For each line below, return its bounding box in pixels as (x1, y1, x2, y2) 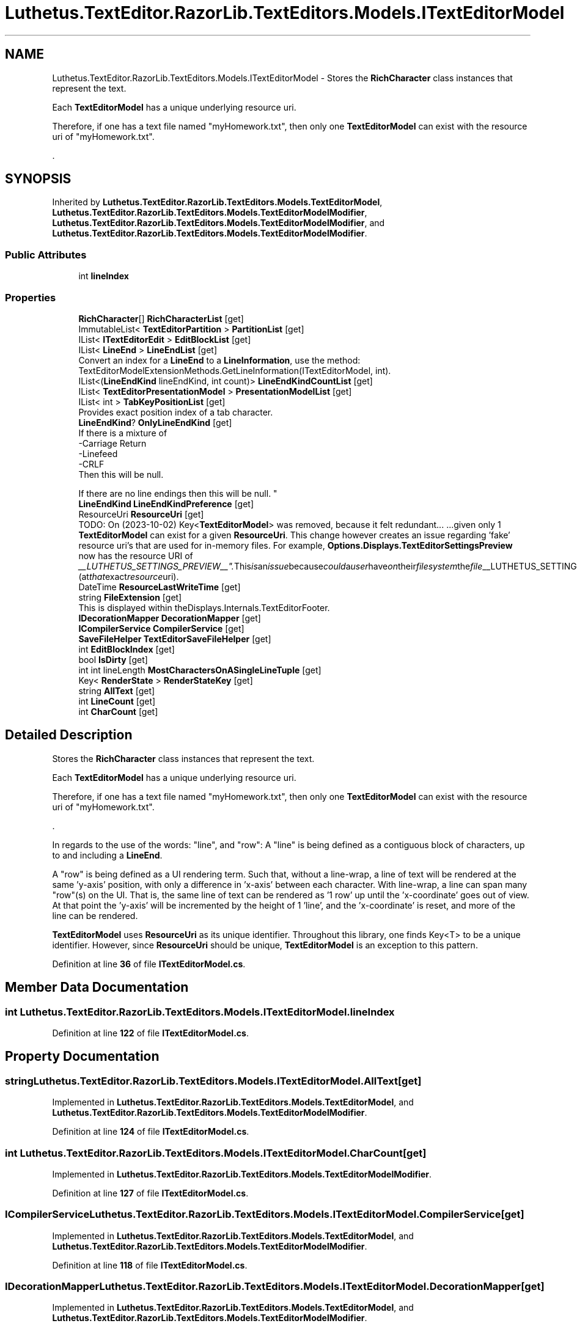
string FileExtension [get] (78, 592, 182, 603)
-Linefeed (78, 448, 118, 459)
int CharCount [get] (78, 706, 158, 717)
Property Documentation (5, 1049, 160, 1064)
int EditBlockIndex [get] (78, 643, 175, 654)
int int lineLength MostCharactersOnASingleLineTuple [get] (78, 664, 322, 675)
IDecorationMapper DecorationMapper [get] (78, 612, 261, 623)
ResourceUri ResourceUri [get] (78, 508, 204, 519)
